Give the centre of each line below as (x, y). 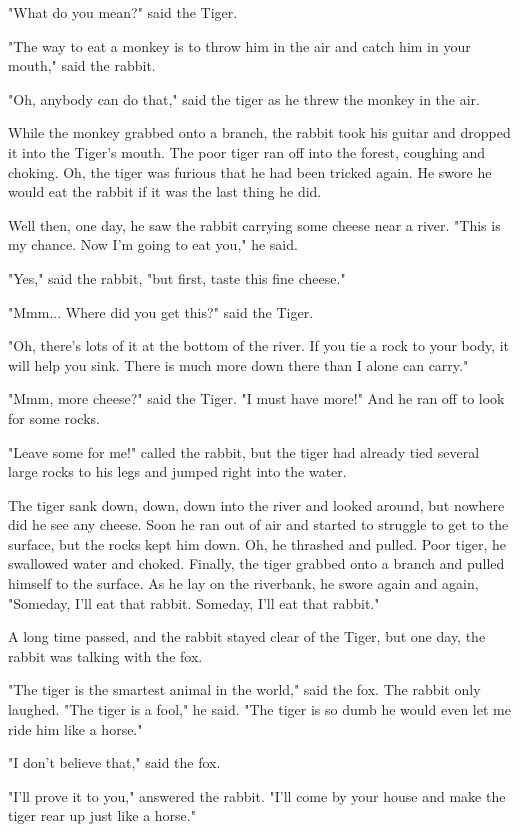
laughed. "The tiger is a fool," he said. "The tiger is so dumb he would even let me (259, 709)
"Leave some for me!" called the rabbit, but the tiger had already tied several (244, 451)
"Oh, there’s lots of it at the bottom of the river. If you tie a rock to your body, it (259, 345)
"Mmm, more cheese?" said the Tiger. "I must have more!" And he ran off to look (256, 398)
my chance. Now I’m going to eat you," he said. (153, 244)
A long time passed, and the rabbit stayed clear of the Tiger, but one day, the (247, 636)
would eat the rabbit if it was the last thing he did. (165, 191)
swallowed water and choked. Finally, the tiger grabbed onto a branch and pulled (256, 563)
